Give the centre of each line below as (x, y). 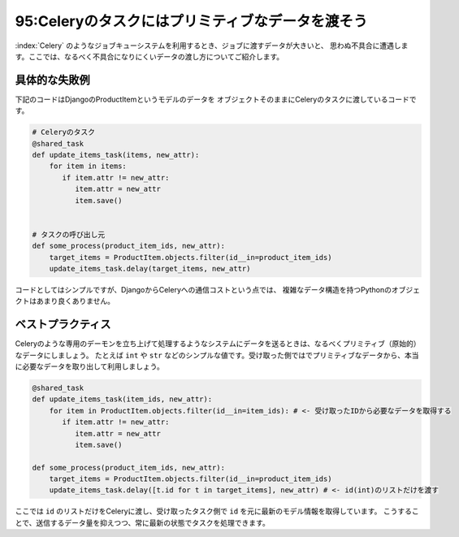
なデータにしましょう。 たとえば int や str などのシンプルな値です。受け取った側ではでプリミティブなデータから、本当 (217, 355)
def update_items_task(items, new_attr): (116, 155)
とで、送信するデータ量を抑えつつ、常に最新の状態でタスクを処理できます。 (142, 522)
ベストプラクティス (63, 325)
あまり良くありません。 (76, 301)
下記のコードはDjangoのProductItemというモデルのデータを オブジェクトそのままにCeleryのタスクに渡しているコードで (216, 99)
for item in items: (88, 166)
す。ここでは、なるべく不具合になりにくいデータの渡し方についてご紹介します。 (149, 56)
